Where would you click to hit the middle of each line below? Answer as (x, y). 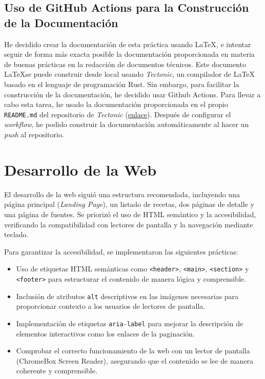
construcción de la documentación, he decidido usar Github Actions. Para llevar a (132, 94)
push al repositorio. (34, 134)
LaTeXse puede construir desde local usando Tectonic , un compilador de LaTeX (130, 74)
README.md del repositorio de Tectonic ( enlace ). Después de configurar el (118, 114)
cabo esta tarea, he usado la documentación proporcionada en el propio (116, 104)
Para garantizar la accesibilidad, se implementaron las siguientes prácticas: (121, 251)
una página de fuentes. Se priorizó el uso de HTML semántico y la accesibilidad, (130, 214)
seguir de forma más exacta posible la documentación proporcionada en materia (129, 54)
